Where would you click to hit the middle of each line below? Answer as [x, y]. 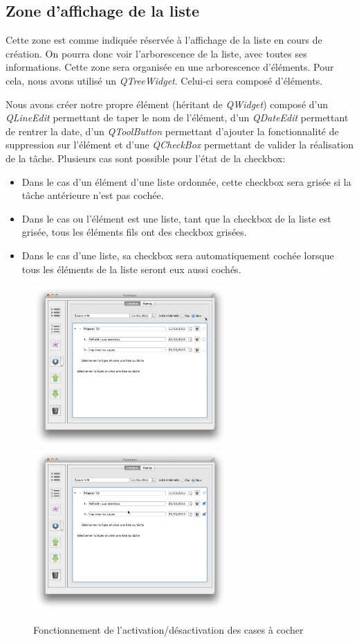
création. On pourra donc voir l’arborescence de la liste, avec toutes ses [156, 53]
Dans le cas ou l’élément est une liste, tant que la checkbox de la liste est [176, 218]
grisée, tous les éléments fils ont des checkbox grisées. [134, 232]
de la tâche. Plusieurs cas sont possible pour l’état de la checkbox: [146, 158]
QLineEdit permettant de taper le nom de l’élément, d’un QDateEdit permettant [177, 118]
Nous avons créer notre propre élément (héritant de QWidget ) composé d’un [167, 104]
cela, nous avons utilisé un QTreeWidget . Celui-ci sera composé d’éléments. [164, 80]
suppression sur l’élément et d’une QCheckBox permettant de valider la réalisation [180, 145]
